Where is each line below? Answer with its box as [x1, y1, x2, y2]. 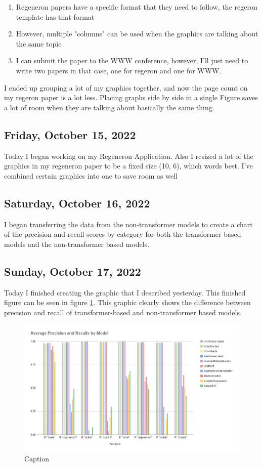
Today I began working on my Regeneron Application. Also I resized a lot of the [4, 150, 253, 161]
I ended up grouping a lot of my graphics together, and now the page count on [4, 82, 248, 93]
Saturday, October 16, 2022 [4, 195, 150, 210]
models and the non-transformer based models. [4, 238, 150, 249]
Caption [24, 453, 50, 464]
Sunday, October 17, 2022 [4, 263, 141, 279]
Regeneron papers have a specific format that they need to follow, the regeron [16, 2, 257, 12]
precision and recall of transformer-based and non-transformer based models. [4, 307, 242, 317]
